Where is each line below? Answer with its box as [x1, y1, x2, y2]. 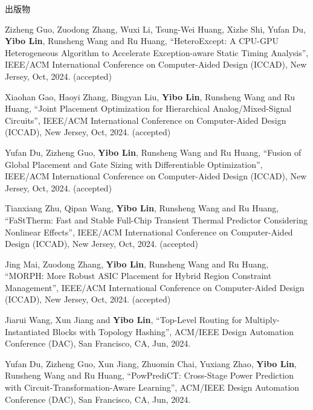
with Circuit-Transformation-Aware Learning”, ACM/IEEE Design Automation [5, 381, 300, 394]
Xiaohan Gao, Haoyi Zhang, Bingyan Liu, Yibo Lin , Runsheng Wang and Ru [5, 90, 295, 103]
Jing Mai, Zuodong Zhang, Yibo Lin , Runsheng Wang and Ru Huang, [5, 257, 269, 270]
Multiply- [245, 313, 280, 326]
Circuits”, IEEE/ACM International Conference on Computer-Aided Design [5, 114, 286, 126]
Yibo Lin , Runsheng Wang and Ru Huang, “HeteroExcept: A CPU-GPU [5, 34, 279, 47]
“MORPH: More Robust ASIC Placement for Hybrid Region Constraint [5, 269, 272, 282]
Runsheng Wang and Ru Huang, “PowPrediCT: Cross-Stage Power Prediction [5, 369, 294, 382]
